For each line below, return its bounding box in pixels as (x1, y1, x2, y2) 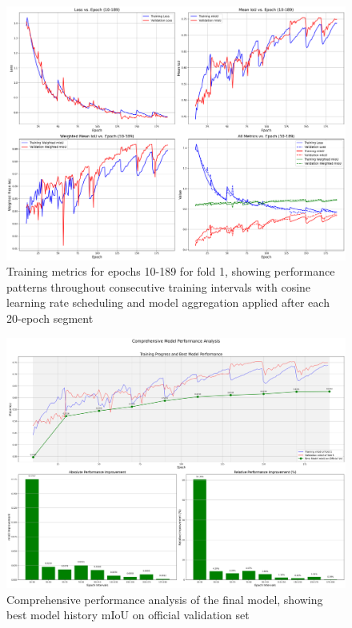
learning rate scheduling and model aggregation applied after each (6, 294, 330, 311)
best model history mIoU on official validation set (6, 606, 250, 623)
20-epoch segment (6, 309, 94, 326)
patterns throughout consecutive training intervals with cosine (6, 278, 311, 295)
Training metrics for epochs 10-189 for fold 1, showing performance (6, 263, 335, 280)
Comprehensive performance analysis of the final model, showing (6, 590, 323, 607)
